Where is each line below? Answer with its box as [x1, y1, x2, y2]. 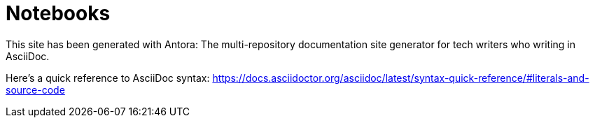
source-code [6, 83, 65, 96]
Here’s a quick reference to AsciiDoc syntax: [6, 71, 210, 84]
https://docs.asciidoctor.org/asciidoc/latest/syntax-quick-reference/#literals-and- [212, 71, 589, 84]
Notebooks [6, 1, 111, 25]
